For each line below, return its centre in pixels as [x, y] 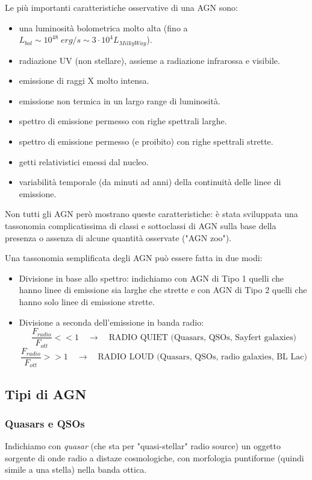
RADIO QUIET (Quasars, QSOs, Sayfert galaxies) [202, 337]
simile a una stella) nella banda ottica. [76, 469]
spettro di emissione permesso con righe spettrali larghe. [123, 121]
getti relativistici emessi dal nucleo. [84, 161]
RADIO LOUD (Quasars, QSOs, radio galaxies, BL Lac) [202, 357]
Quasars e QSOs [45, 423]
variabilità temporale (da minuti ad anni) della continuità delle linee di [150, 182]
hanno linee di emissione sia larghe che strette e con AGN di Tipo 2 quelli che [163, 290]
